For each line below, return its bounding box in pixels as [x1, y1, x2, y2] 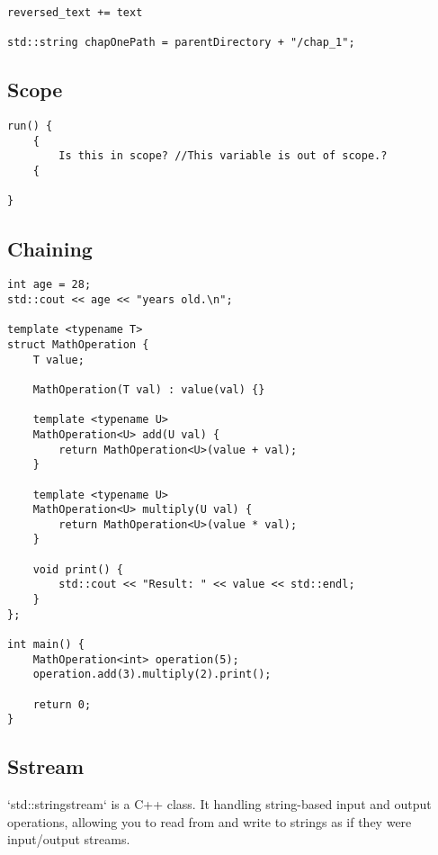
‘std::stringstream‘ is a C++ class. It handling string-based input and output [7, 795, 432, 814]
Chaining [7, 234, 93, 262]
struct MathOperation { [7, 337, 149, 351]
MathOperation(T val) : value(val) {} [32, 382, 265, 396]
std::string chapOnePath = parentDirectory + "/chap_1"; [7, 36, 355, 49]
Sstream [7, 752, 85, 780]
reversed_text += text [7, 6, 143, 19]
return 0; [32, 697, 92, 711]
